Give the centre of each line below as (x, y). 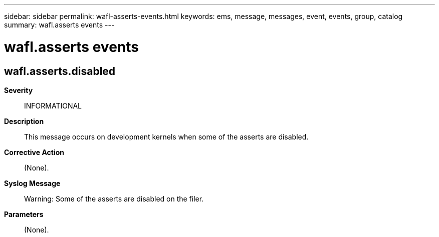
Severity (19, 90)
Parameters (24, 214)
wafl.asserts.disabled (60, 71)
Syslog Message (32, 183)
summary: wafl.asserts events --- (59, 25)
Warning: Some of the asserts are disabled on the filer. (114, 198)
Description (24, 121)
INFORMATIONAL (53, 105)
